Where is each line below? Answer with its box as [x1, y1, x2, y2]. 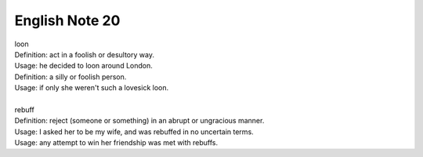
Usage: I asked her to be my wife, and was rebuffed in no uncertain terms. [14, 126, 254, 137]
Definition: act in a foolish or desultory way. [14, 49, 154, 59]
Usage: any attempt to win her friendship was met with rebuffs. [14, 138, 219, 148]
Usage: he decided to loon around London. [14, 61, 153, 71]
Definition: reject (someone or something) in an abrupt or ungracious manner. [14, 116, 265, 126]
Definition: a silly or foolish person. [14, 71, 127, 82]
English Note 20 [14, 12, 121, 29]
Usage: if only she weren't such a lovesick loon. [14, 83, 168, 93]
